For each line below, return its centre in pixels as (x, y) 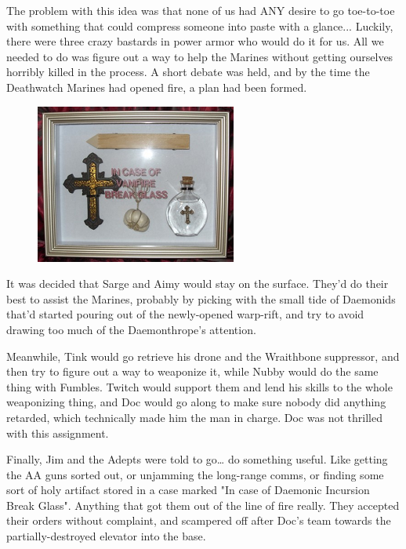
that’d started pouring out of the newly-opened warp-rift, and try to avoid (185, 314)
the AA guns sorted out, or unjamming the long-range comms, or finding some (195, 474)
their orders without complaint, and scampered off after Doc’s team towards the (199, 520)
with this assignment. (58, 433)
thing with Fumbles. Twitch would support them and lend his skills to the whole (199, 386)
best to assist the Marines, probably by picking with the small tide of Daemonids (201, 298)
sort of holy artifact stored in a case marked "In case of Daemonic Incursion (188, 490)
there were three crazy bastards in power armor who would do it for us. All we (195, 41)
